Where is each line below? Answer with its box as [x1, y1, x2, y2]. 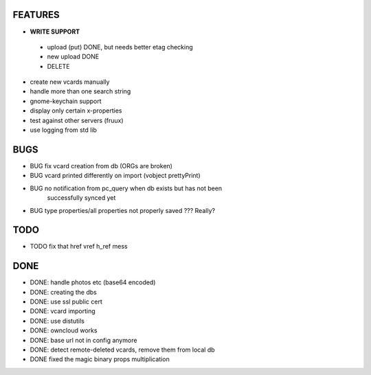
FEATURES [12, 9, 60, 21]
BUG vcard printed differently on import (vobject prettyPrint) [30, 172, 201, 180]
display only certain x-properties [30, 106, 122, 115]
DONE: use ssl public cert [30, 297, 102, 306]
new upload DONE [47, 52, 100, 61]
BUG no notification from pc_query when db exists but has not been [30, 184, 223, 192]
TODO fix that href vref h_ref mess [30, 242, 128, 251]
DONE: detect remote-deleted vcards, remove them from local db [30, 345, 216, 354]
